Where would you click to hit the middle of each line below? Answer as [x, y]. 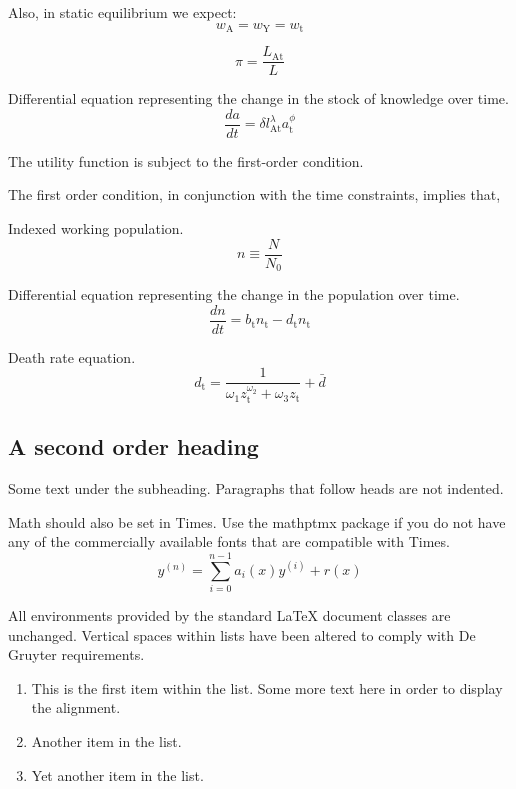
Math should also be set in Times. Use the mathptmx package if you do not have [257, 521]
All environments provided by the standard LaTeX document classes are [229, 614]
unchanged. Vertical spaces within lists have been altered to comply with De [242, 634]
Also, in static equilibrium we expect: [122, 12]
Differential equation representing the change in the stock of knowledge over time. [258, 98]
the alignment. [76, 707]
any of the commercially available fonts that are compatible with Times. [229, 541]
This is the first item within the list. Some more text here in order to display [267, 687]
